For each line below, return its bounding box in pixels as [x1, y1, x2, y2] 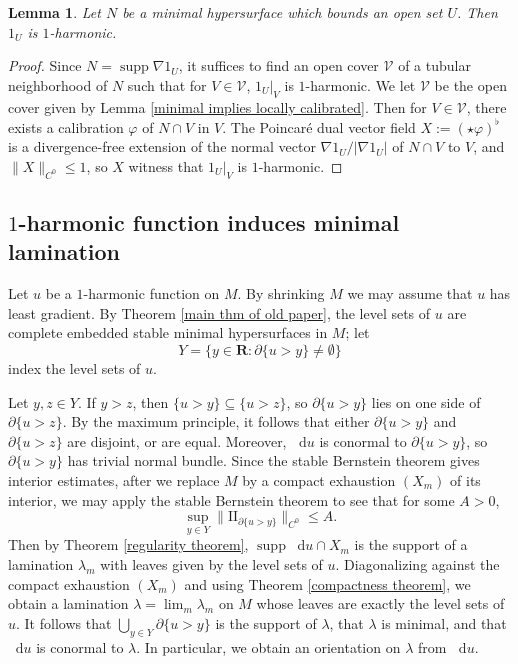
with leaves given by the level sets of [100, 554, 323, 574]
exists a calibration [8, 116, 124, 137]
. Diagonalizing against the [335, 554, 500, 574]
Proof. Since [8, 55, 82, 76]
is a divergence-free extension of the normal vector [8, 136, 316, 157]
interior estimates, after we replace [8, 470, 220, 490]
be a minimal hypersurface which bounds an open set [122, 2, 443, 22]
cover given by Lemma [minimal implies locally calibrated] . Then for [8, 96, 427, 117]
